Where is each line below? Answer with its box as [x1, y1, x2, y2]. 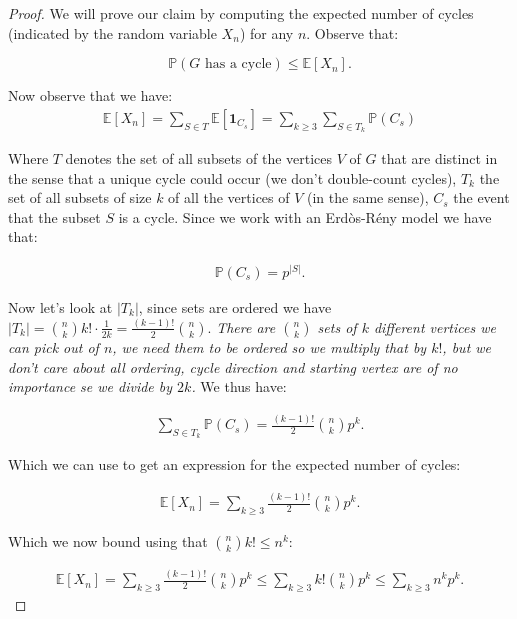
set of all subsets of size [8, 187, 152, 208]
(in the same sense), [307, 187, 429, 208]
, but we [442, 336, 492, 357]
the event [453, 187, 510, 208]
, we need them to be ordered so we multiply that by [112, 336, 427, 357]
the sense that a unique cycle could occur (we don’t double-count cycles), [8, 167, 457, 188]
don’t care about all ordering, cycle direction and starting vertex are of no [8, 356, 458, 377]
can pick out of [8, 336, 99, 357]
